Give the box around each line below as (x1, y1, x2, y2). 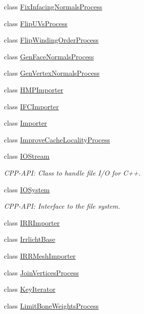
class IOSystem (4, 184, 50, 194)
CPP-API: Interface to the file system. (4, 201, 120, 211)
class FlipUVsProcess (4, 18, 68, 28)
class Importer (4, 118, 47, 128)
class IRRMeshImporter (4, 250, 76, 261)
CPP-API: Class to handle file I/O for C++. (4, 167, 141, 178)
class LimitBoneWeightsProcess (4, 300, 99, 311)
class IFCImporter (4, 101, 59, 111)
